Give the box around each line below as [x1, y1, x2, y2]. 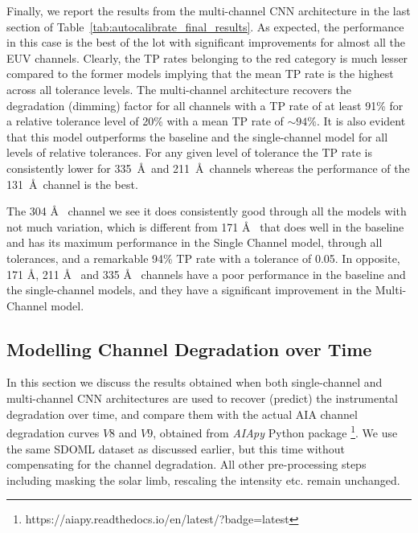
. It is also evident [316, 113, 406, 129]
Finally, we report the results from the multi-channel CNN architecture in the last [6, 2, 411, 18]
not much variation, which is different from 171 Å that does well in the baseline [6, 218, 404, 235]
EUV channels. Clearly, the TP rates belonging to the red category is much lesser [6, 49, 408, 66]
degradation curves [6, 424, 100, 441]
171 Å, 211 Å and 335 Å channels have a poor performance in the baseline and [6, 265, 406, 282]
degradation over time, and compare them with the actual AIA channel [6, 405, 358, 422]
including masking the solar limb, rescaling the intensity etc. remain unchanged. [6, 471, 400, 488]
